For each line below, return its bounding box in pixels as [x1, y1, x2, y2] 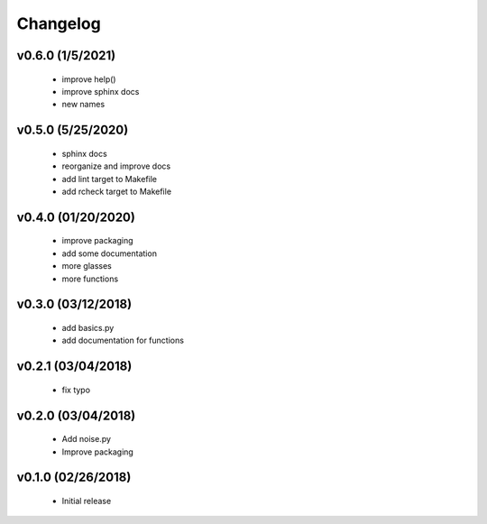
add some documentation [61, 248, 158, 259]
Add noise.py [61, 434, 112, 445]
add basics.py [61, 322, 115, 333]
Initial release [61, 495, 112, 506]
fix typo [61, 384, 90, 395]
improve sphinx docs [61, 86, 140, 97]
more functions [61, 273, 119, 284]
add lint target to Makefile [61, 173, 158, 184]
